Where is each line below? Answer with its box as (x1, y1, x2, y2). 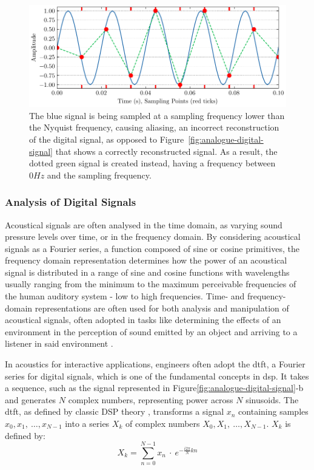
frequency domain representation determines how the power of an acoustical (5, 254, 287, 267)
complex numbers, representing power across (68, 393, 233, 406)
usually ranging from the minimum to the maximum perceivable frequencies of (5, 278, 296, 290)
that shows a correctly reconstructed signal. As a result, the (55, 145, 278, 157)
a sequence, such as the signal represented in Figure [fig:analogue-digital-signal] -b (5, 381, 304, 394)
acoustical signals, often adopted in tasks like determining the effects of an (5, 313, 281, 326)
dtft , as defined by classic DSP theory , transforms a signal (5, 405, 224, 418)
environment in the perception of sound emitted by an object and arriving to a (5, 325, 298, 338)
